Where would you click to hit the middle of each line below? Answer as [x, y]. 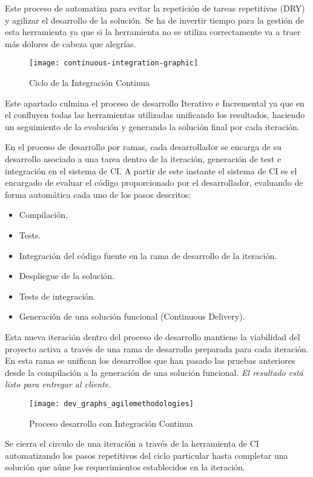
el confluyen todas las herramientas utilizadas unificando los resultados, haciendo [155, 115]
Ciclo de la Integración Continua [90, 83]
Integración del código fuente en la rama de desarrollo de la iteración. [148, 255]
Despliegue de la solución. [67, 276]
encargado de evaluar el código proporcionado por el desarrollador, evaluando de [154, 183]
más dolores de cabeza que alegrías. [71, 43]
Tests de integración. [57, 296]
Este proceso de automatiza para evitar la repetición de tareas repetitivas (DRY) [155, 8]
